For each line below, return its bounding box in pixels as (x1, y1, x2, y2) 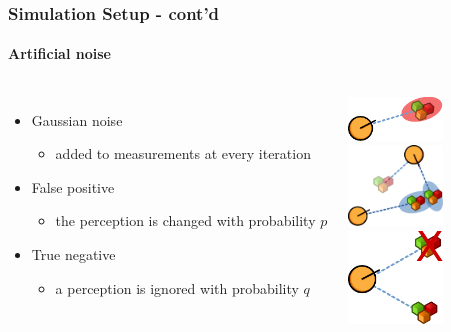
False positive (31, 176, 115, 197)
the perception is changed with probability (55, 210, 316, 231)
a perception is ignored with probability (55, 277, 299, 298)
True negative (31, 244, 116, 265)
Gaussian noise (31, 109, 123, 130)
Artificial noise (8, 43, 111, 64)
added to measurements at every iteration (55, 143, 311, 164)
